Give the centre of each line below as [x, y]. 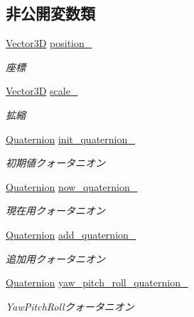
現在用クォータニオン [55, 211]
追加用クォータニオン [55, 258]
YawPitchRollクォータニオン [70, 306]
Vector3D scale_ [42, 91]
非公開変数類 [50, 13]
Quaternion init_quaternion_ [70, 139]
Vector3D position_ [49, 43]
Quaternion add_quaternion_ [71, 234]
